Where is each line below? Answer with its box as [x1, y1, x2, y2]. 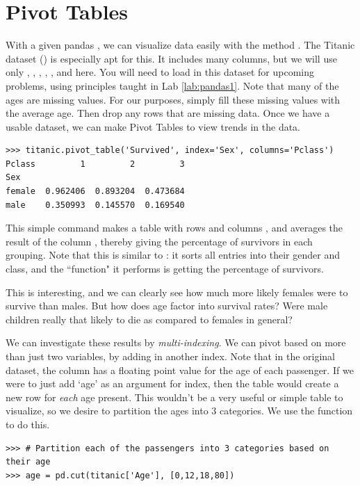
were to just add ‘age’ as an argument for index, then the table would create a [6, 376, 339, 391]
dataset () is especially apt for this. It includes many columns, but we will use [6, 51, 337, 65]
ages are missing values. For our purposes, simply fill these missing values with [6, 92, 341, 106]
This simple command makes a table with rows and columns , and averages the [6, 220, 343, 235]
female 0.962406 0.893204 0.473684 [6, 186, 185, 197]
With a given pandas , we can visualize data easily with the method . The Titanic [6, 38, 355, 52]
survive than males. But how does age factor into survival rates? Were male [6, 298, 328, 313]
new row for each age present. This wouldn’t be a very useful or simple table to [6, 389, 343, 404]
